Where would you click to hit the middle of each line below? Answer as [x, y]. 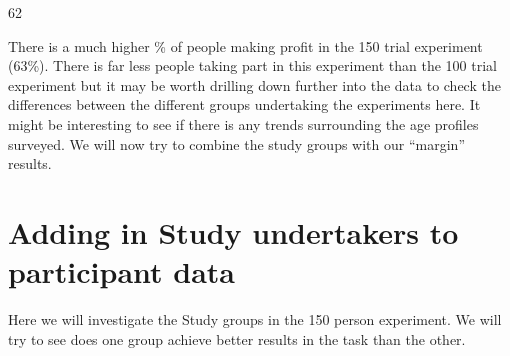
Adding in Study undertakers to [233, 231]
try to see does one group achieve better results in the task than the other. [237, 338]
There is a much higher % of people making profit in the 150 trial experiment [245, 45]
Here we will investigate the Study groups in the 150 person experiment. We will [255, 319]
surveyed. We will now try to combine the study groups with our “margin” [236, 143]
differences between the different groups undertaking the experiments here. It [244, 104]
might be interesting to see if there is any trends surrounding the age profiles [243, 123]
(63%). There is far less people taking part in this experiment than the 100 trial [252, 65]
